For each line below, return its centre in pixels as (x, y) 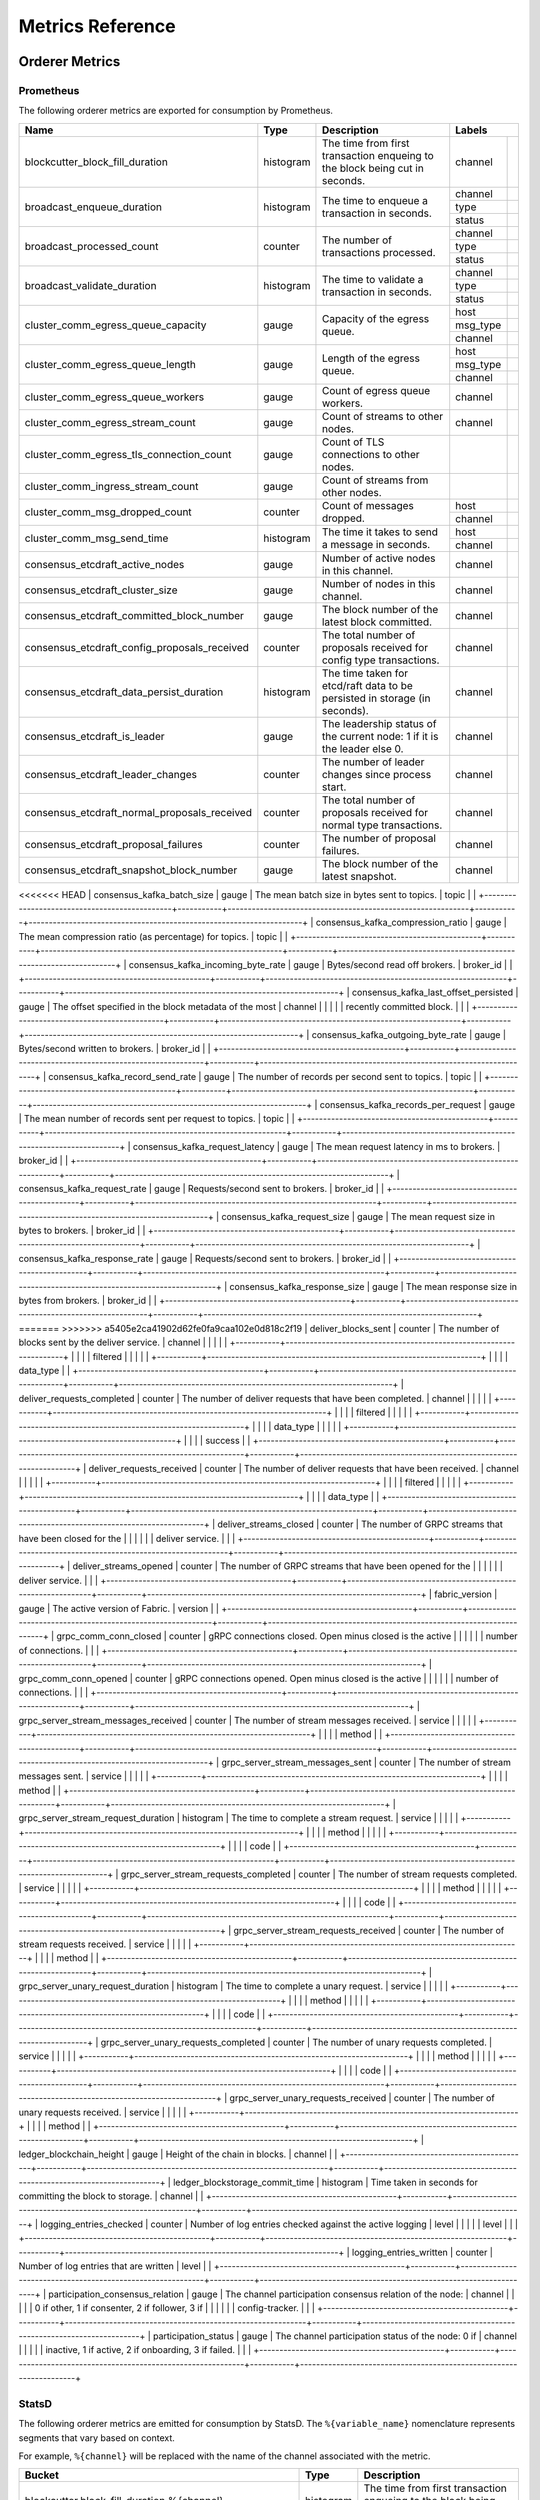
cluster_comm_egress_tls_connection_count (128, 454)
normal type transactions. (382, 825)
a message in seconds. (376, 545)
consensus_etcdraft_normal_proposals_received (138, 812)
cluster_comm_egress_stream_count (110, 422)
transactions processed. (378, 252)
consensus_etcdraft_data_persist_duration (124, 692)
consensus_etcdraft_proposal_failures (114, 844)
